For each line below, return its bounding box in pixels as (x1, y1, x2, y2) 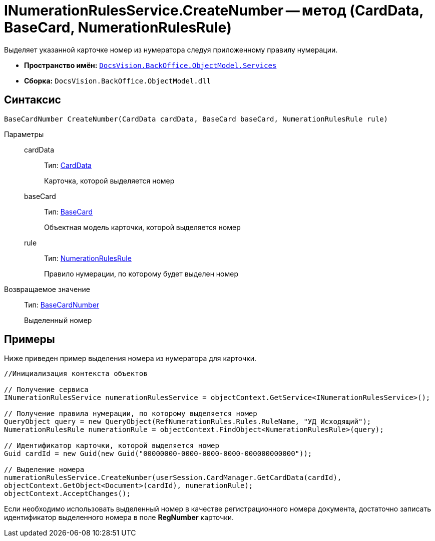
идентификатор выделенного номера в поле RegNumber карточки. (4, 513, 234, 522)
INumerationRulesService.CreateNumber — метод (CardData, (4, 2, 423, 19)
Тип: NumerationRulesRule (44, 253, 132, 262)
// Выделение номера (4, 465, 85, 474)
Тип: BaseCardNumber (24, 300, 100, 309)
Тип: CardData (44, 160, 92, 169)
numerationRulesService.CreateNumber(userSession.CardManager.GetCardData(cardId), (4, 473, 342, 482)
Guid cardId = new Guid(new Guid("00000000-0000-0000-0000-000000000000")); (4, 449, 312, 458)
